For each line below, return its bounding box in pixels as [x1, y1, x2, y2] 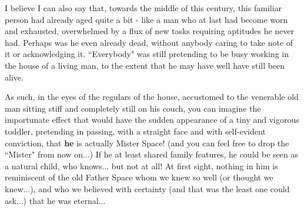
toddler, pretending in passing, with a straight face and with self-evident [5, 125, 266, 137]
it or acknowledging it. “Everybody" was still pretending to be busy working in [5, 48, 289, 60]
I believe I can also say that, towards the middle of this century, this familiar [5, 2, 282, 14]
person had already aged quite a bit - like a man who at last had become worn [5, 13, 288, 25]
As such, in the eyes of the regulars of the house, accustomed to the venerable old [5, 91, 299, 103]
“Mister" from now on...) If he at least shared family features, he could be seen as [5, 148, 298, 160]
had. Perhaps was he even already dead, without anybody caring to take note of [5, 36, 293, 48]
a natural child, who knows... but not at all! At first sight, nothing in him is [5, 159, 278, 172]
